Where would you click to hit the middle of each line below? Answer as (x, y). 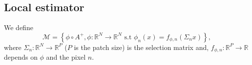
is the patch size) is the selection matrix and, (141, 47)
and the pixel (66, 57)
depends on (21, 57)
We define (19, 27)
